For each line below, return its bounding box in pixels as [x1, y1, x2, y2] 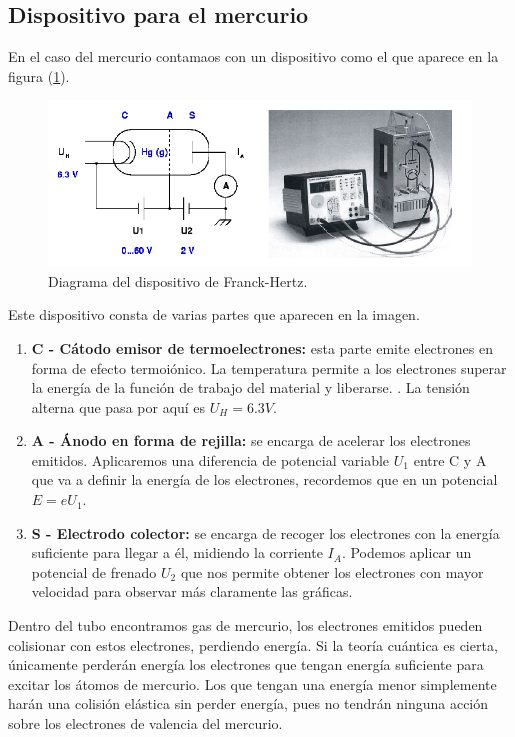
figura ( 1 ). [8, 65, 70, 86]
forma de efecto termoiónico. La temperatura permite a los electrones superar [31, 357, 507, 378]
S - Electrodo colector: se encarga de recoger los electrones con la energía [31, 522, 500, 543]
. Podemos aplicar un [341, 542, 472, 563]
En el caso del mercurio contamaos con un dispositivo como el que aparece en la [8, 46, 499, 67]
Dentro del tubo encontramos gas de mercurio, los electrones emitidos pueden [8, 615, 483, 636]
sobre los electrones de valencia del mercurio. [8, 713, 283, 733]
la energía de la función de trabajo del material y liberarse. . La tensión [31, 377, 470, 398]
